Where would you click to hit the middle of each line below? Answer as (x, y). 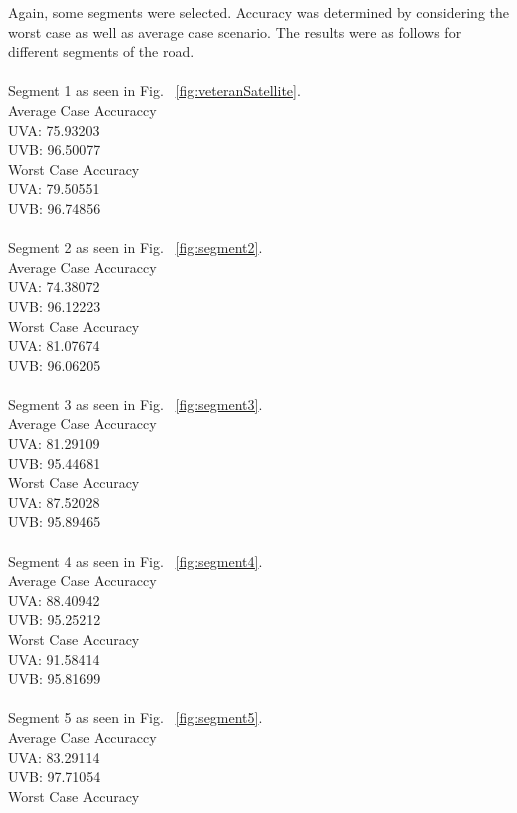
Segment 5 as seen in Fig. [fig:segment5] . (135, 717)
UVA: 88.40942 (54, 599)
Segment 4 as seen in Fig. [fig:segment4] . (135, 560)
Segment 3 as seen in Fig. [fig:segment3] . (135, 403)
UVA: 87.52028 (54, 501)
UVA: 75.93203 (54, 129)
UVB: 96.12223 (54, 305)
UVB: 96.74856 (54, 207)
